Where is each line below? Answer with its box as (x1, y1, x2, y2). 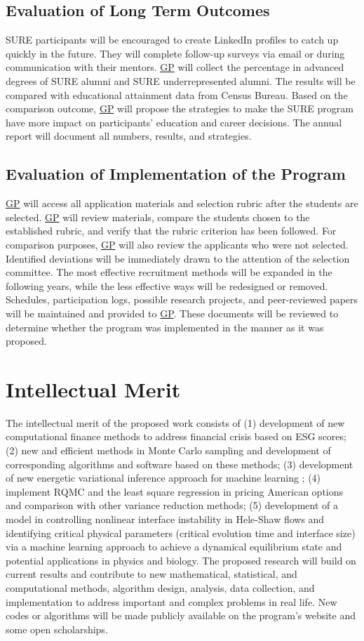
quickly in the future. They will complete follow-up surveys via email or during (6, 46, 345, 60)
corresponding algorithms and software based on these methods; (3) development (6, 456, 353, 471)
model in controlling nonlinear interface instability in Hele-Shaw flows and (6, 511, 325, 526)
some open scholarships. (6, 621, 108, 636)
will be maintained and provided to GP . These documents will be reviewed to (6, 305, 339, 320)
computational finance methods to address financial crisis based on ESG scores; (6, 429, 346, 444)
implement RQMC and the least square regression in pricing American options (6, 484, 344, 498)
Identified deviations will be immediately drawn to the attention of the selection (6, 251, 350, 265)
